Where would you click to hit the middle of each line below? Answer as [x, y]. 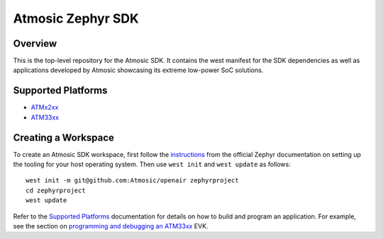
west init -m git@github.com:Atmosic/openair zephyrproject [132, 181]
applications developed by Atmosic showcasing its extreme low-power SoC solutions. [138, 70]
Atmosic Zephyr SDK [76, 18]
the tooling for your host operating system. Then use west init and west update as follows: [152, 164]
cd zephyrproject [56, 190]
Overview [35, 43]
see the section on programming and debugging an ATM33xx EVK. [111, 226]
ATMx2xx [45, 107]
